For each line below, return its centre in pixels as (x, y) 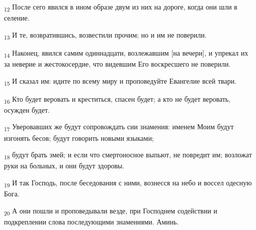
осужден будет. (27, 109)
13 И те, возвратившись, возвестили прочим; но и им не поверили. (105, 35)
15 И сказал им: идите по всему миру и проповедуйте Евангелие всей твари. (120, 81)
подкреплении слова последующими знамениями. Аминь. (91, 221)
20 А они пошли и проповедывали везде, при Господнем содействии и (111, 211)
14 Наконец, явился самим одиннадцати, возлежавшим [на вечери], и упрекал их (126, 53)
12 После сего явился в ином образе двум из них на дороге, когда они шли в (121, 7)
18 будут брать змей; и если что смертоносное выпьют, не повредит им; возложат (128, 155)
